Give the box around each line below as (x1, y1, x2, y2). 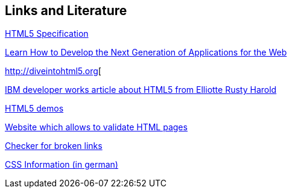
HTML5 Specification (5, 28, 89, 39)
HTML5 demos (5, 103, 64, 114)
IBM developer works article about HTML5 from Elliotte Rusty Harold (5, 84, 277, 95)
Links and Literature (5, 3, 127, 18)
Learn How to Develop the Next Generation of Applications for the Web (5, 47, 287, 58)
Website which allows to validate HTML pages (5, 122, 188, 133)
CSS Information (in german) (5, 159, 118, 170)
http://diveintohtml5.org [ (5, 66, 101, 77)
